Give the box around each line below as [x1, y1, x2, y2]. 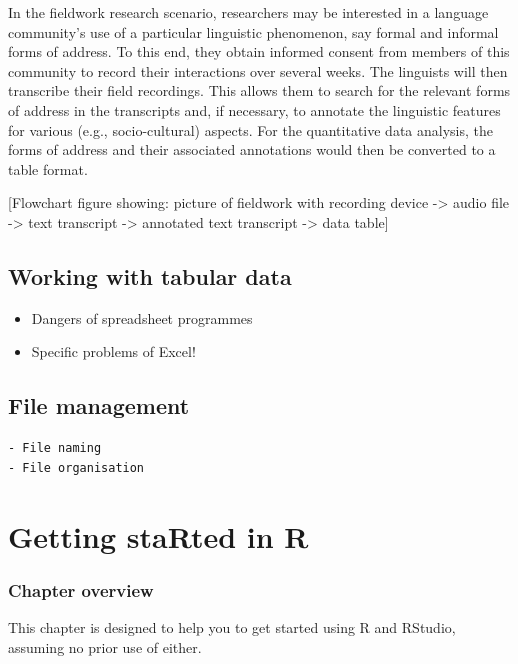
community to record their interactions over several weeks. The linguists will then [8, 60, 508, 81]
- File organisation [8, 460, 145, 475]
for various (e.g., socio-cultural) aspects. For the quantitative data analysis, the [8, 119, 494, 140]
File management [8, 390, 190, 421]
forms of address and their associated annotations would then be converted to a [8, 139, 496, 160]
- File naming [8, 441, 102, 456]
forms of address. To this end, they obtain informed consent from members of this [8, 41, 510, 62]
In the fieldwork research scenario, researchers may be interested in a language [8, 2, 489, 22]
